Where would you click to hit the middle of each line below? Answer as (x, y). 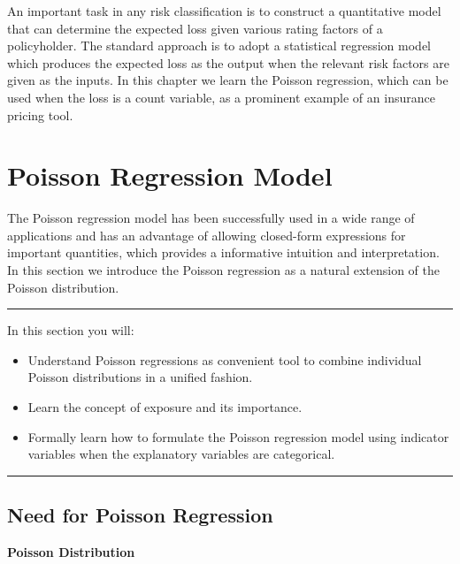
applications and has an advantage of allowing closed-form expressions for (207, 235)
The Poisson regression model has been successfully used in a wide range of (211, 218)
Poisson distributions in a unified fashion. (140, 377)
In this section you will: (71, 330)
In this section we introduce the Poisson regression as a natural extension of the (223, 270)
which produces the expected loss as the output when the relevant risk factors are (228, 62)
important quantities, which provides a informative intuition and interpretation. (223, 252)
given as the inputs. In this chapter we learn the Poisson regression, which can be (228, 80)
